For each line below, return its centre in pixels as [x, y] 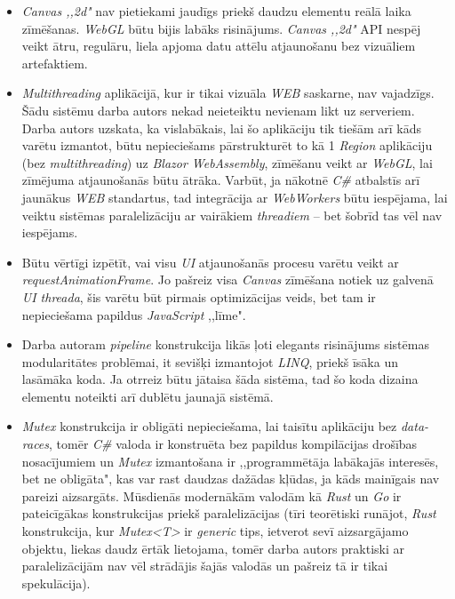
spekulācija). [56, 583]
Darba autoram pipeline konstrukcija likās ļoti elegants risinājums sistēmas [225, 344]
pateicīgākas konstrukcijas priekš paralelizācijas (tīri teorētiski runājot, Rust [229, 513]
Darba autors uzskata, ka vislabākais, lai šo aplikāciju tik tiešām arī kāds [222, 128]
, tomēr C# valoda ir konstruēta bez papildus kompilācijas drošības [233, 444]
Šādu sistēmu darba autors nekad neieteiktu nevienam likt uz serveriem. [218, 110]
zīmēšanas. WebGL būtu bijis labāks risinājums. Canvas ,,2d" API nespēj [221, 28]
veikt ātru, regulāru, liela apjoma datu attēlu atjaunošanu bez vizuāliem [219, 46]
